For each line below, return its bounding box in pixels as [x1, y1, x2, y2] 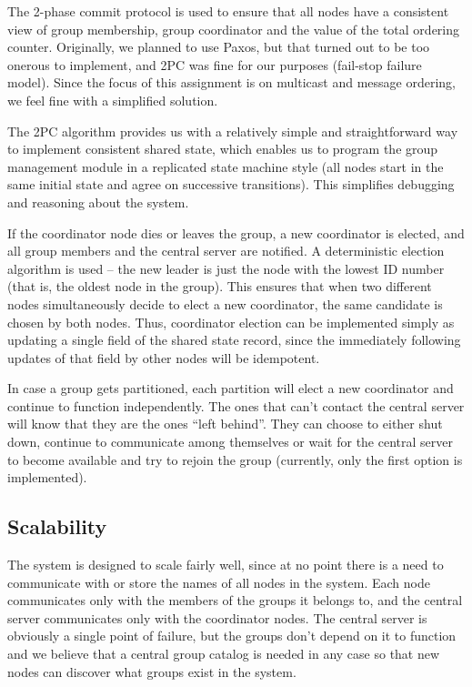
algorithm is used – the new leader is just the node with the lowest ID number [7, 258, 445, 278]
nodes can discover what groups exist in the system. [7, 662, 296, 681]
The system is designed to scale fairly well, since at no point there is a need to [7, 555, 444, 574]
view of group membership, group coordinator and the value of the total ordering [7, 19, 460, 38]
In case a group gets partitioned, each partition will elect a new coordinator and [7, 379, 454, 398]
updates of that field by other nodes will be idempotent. [7, 348, 320, 367]
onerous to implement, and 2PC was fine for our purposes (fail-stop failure [7, 55, 422, 74]
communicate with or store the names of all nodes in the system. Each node [7, 572, 430, 591]
